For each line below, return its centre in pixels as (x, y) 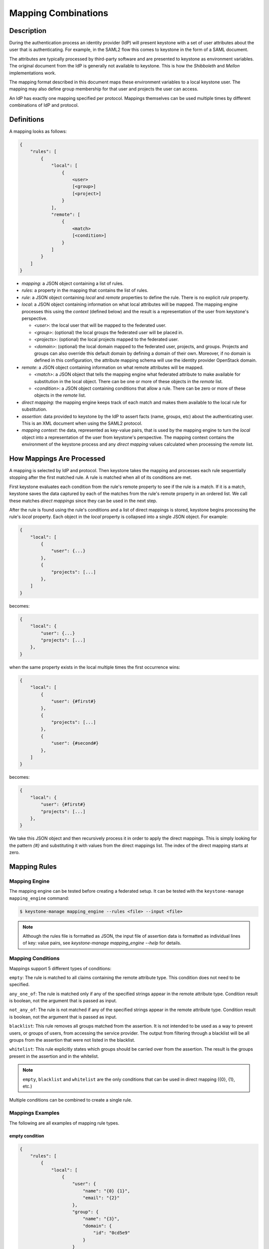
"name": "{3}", (101, 1219)
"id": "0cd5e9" (112, 1233)
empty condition (27, 1136)
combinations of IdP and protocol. (44, 105)
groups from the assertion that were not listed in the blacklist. (72, 1040)
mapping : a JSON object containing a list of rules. (73, 284)
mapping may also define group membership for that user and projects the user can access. (104, 89)
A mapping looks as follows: (38, 131)
